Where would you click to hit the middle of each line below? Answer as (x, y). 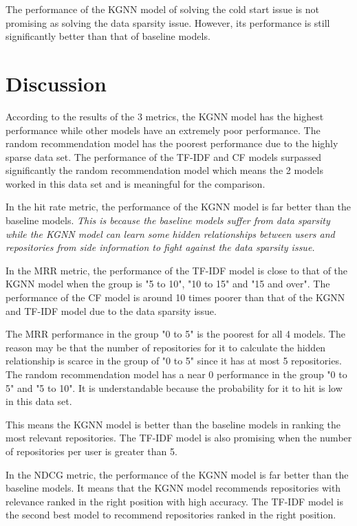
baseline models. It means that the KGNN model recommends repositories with (173, 488)
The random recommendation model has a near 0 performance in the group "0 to (176, 374)
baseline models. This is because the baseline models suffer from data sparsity (168, 220)
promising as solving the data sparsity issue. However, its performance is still (168, 22)
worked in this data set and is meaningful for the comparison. (136, 183)
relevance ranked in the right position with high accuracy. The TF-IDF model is (174, 501)
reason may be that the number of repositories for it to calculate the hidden (166, 347)
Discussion (56, 83)
